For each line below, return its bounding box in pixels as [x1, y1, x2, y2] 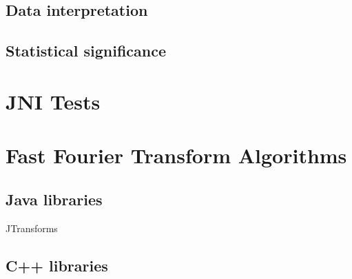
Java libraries [6, 188, 103, 209]
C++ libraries [6, 254, 108, 276]
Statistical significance [6, 40, 166, 61]
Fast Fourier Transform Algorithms [6, 141, 347, 169]
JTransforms [6, 220, 58, 235]
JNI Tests [6, 87, 101, 115]
